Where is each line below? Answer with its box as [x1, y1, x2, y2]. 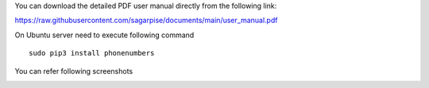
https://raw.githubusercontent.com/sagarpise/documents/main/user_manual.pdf [14, 16, 278, 25]
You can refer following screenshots [14, 66, 133, 75]
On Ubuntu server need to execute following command [14, 30, 195, 40]
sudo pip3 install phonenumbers [29, 48, 155, 58]
